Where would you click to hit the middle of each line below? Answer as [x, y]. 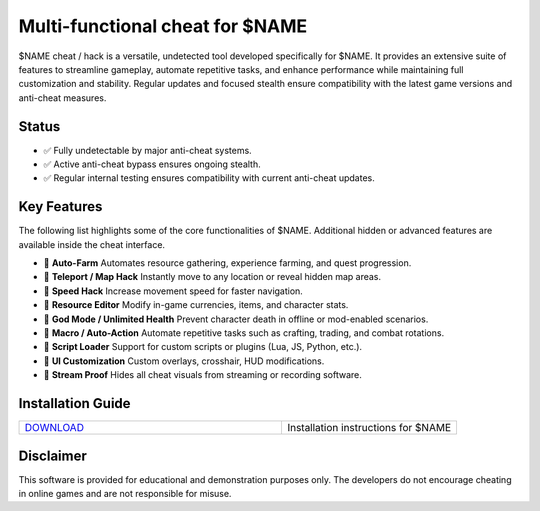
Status [39, 126]
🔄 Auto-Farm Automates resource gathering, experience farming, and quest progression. [227, 263]
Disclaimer [52, 455]
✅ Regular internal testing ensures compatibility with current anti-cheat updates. [209, 178]
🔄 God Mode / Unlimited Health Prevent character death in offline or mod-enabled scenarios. [236, 319]
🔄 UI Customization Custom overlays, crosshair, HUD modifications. [184, 361]
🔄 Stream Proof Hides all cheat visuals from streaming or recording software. [202, 375]
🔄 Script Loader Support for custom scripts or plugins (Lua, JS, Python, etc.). [203, 347]
